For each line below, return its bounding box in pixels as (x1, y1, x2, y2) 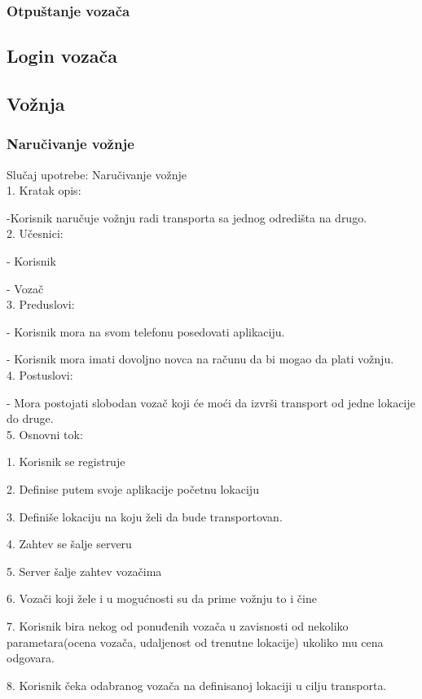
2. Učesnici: (7, 225, 64, 242)
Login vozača (7, 43, 117, 68)
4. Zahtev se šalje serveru (7, 535, 132, 552)
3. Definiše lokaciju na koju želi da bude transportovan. (7, 508, 283, 525)
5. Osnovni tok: (7, 425, 83, 442)
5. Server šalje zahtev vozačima (7, 562, 162, 579)
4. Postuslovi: (7, 366, 73, 383)
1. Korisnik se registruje (7, 453, 125, 470)
